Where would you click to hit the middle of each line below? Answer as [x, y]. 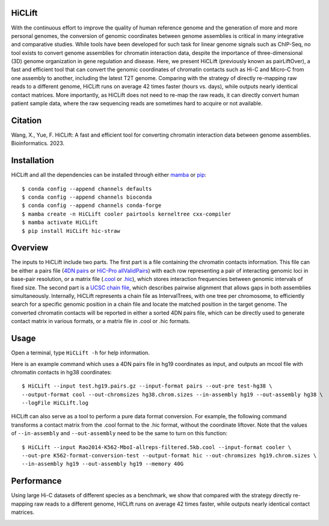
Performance [36, 481]
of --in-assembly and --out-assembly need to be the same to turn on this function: [119, 433]
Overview [30, 248]
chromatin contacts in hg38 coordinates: [61, 372]
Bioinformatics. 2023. [38, 143]
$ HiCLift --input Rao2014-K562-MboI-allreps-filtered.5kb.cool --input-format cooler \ [157, 447]
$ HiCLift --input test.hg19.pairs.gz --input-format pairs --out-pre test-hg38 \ [147, 386]
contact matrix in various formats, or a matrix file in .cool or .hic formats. [101, 321]
